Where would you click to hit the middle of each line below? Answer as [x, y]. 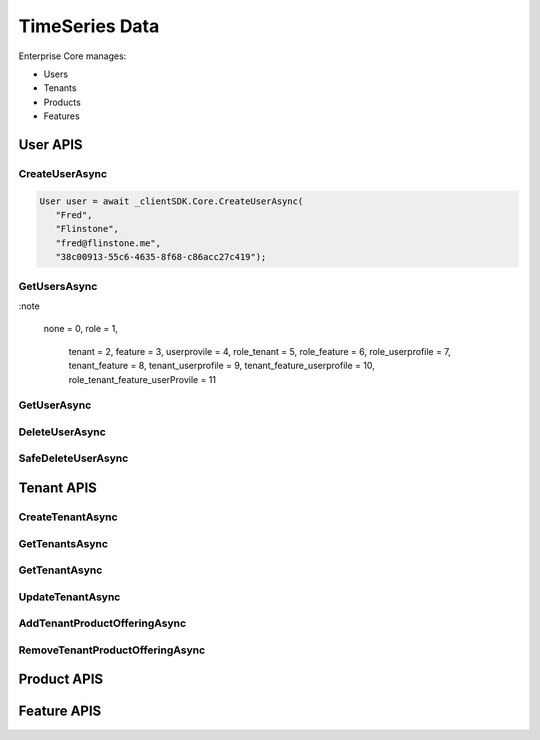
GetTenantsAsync [63, 543]
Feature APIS [60, 711]
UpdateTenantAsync [69, 597]
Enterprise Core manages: [72, 56]
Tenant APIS [57, 488]
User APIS [51, 144]
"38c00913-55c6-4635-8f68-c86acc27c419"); [161, 257]
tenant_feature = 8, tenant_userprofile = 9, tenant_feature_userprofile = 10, [221, 366]
